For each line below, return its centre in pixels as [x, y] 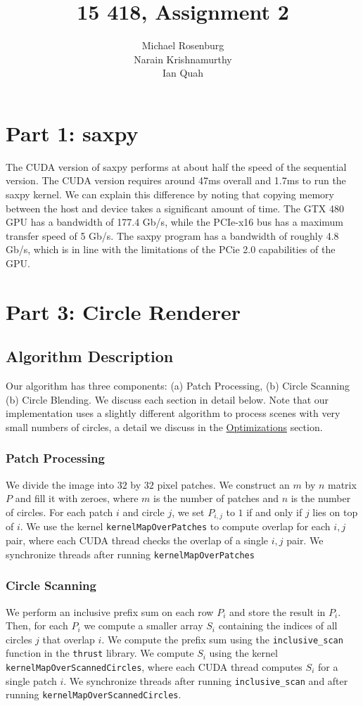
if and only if [274, 512]
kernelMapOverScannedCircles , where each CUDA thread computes [154, 667]
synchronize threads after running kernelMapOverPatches [130, 554]
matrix [342, 484]
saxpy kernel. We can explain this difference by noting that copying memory [170, 194]
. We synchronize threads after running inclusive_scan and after [206, 680]
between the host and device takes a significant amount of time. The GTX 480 [175, 208]
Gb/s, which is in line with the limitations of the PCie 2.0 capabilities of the [171, 249]
